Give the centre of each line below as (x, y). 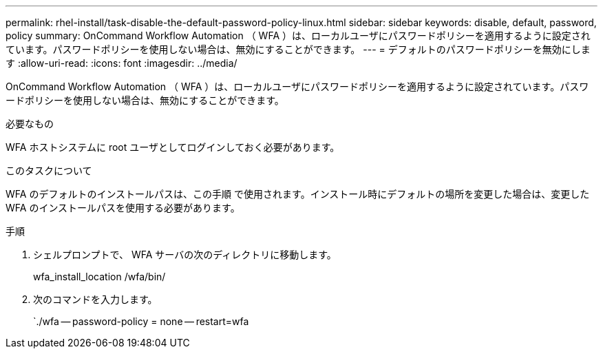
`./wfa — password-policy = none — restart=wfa (141, 321)
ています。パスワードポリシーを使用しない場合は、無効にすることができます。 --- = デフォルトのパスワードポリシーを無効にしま (298, 49)
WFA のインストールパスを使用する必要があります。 (123, 208)
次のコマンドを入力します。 (95, 299)
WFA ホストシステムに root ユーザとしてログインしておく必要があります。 (173, 147)
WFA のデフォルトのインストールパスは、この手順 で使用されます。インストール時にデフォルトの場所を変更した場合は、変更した (298, 194)
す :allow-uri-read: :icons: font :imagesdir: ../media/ (121, 63)
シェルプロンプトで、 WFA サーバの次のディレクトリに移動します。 (185, 254)
